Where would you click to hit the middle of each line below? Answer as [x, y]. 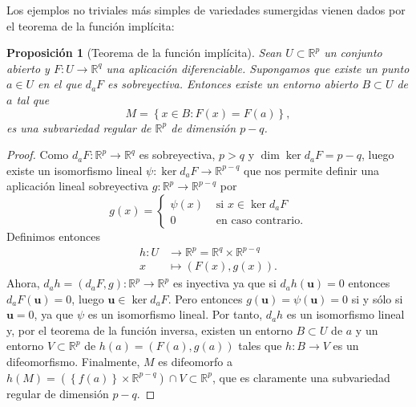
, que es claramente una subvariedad [301, 377]
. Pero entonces [205, 298]
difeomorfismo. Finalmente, [73, 362]
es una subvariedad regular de [79, 127]
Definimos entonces [53, 236]
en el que [60, 84]
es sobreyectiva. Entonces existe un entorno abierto [233, 84]
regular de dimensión [58, 393]
